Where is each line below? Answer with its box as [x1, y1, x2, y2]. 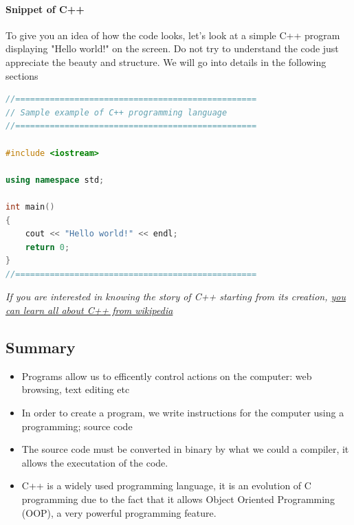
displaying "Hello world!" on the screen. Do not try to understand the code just [5, 41, 339, 56]
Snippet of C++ [5, 1, 85, 16]
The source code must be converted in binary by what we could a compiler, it [21, 442, 349, 456]
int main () [5, 201, 55, 212]
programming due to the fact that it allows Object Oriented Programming [21, 492, 335, 506]
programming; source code [21, 418, 133, 433]
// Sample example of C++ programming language [5, 107, 228, 118]
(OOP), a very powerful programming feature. [21, 505, 217, 520]
